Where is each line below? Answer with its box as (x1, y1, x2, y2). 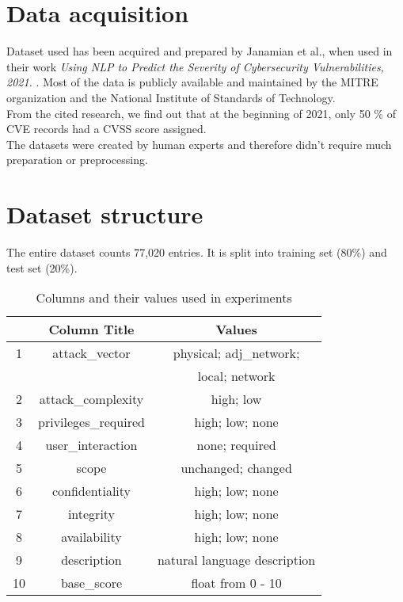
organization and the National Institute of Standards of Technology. (6, 89, 336, 105)
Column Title (48, 320, 135, 339)
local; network (197, 367, 276, 386)
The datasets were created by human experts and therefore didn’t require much (6, 135, 392, 152)
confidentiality (51, 482, 131, 501)
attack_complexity (39, 390, 144, 409)
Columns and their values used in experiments (36, 288, 292, 307)
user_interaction (45, 436, 138, 455)
